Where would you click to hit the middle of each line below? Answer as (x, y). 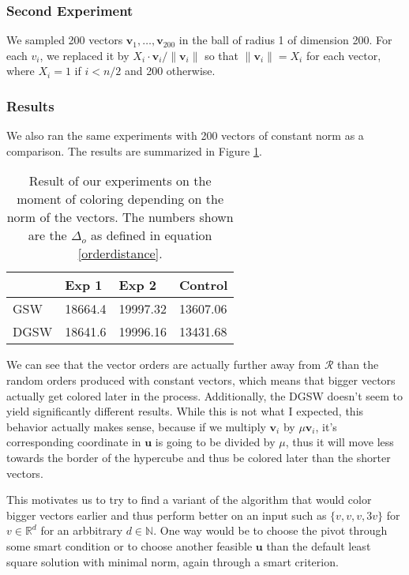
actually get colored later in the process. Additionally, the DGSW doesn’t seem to (204, 395)
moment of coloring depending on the (120, 199)
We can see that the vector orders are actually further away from (164, 365)
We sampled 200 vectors (65, 40)
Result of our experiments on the (120, 181)
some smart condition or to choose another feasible (129, 545)
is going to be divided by (215, 442)
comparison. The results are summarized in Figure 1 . (134, 150)
